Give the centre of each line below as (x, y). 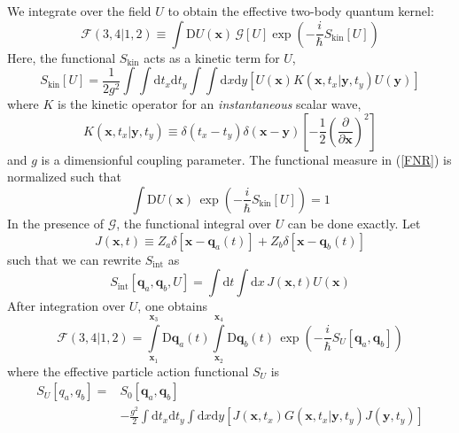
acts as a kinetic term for (212, 57)
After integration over (66, 306)
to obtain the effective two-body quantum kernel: (301, 11)
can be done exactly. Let (354, 223)
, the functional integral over (194, 223)
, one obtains (172, 306)
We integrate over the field (79, 11)
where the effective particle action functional (128, 371)
